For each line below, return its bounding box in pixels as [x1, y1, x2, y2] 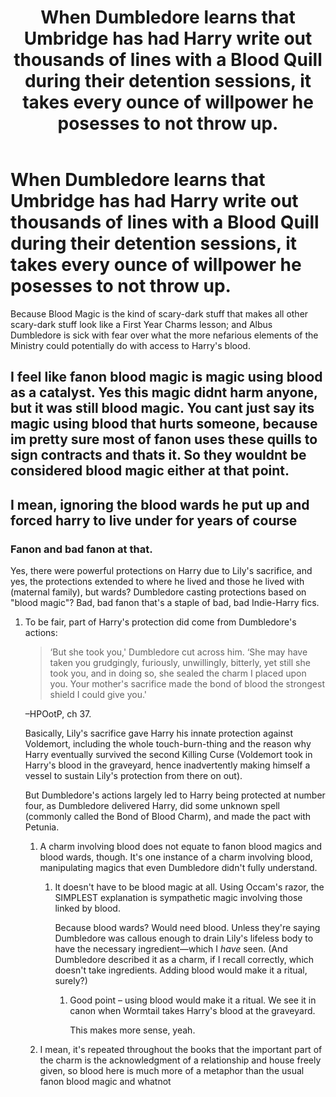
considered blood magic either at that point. [10, 462, 290, 480]
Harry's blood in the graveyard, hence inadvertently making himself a [24, 759, 311, 771]
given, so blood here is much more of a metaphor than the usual [39, 1065, 305, 1077]
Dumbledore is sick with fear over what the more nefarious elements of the [10, 329, 319, 341]
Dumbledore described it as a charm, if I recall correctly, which [54, 954, 315, 966]
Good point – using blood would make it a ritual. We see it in [69, 994, 317, 1006]
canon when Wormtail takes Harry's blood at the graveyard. [69, 1005, 316, 1017]
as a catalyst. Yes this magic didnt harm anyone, [10, 384, 318, 401]
